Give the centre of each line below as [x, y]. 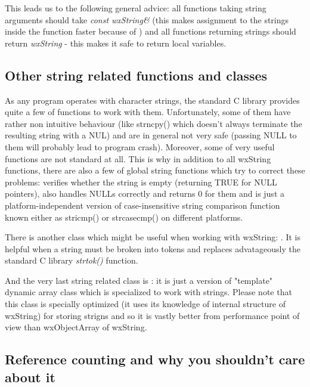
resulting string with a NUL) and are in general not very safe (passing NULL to [151, 135]
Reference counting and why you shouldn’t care [155, 359]
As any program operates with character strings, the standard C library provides [152, 100]
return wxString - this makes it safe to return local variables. [116, 43]
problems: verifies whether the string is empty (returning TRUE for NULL [141, 182]
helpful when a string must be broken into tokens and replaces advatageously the [153, 248]
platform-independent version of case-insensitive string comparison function [142, 205]
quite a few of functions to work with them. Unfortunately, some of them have [148, 112]
